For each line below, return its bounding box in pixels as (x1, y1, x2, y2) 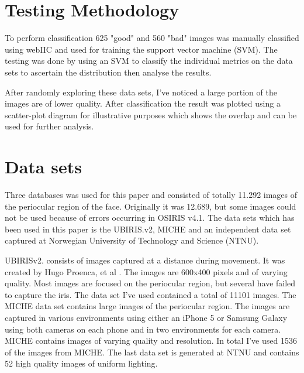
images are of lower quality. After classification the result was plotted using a (5, 97, 281, 109)
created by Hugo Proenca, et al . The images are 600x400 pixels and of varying (5, 265, 288, 278)
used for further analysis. (5, 120, 94, 132)
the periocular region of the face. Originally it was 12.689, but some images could (5, 200, 296, 212)
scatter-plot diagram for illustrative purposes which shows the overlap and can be (5, 108, 297, 121)
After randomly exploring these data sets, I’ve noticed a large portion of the (5, 85, 277, 98)
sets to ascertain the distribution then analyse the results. (5, 66, 212, 78)
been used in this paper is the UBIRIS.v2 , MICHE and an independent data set (5, 223, 291, 235)
